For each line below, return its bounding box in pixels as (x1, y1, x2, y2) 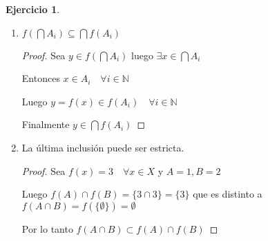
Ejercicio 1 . (6, 2, 60, 16)
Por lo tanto (21, 221, 73, 235)
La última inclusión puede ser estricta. (21, 140, 184, 154)
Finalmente (21, 117, 70, 132)
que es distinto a (193, 187, 262, 201)
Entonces (21, 71, 60, 85)
